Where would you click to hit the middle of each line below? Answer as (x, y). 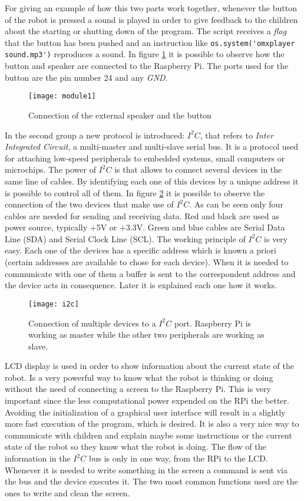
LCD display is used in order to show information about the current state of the (149, 366)
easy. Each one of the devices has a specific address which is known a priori (141, 250)
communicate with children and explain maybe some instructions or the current (148, 435)
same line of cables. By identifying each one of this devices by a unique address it (152, 181)
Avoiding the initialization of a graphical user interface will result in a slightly (145, 412)
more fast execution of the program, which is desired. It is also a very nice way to (152, 423)
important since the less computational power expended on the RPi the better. (147, 401)
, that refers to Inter (237, 135)
